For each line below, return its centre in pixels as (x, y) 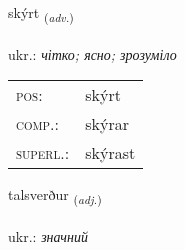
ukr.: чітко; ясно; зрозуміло (92, 53)
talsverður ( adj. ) (55, 196)
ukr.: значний (48, 236)
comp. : (37, 124)
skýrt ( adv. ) (41, 13)
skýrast (110, 153)
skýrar (107, 124)
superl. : (43, 153)
